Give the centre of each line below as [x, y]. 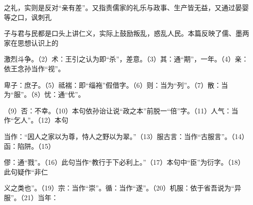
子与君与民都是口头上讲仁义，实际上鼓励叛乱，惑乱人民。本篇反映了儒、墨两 [126, 33]
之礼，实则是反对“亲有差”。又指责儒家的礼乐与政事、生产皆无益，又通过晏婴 [126, 7]
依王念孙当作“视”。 [35, 68]
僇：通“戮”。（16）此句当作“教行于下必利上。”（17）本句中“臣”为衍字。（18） [124, 162]
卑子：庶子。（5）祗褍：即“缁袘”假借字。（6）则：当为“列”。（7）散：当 [116, 85]
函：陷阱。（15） [29, 146]
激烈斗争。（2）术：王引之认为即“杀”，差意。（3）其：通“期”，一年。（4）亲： [126, 59]
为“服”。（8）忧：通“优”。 [45, 94]
